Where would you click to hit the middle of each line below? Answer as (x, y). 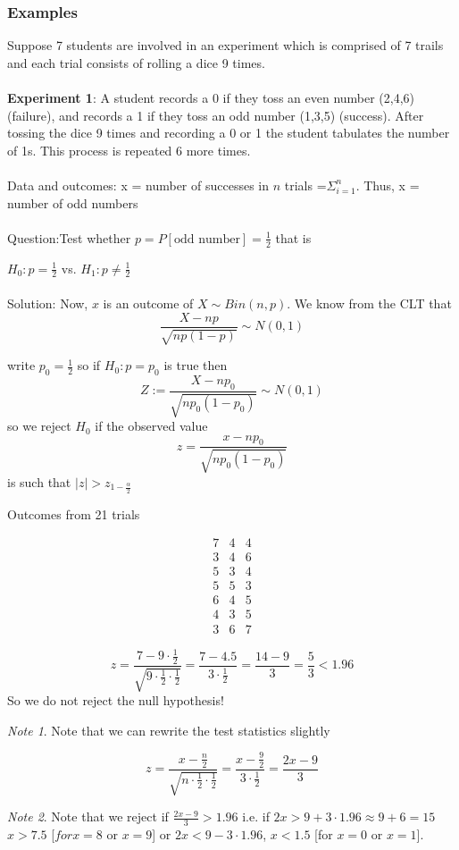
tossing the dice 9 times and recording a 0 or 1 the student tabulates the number (229, 133)
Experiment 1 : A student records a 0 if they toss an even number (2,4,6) (211, 97)
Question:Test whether (69, 237)
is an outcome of (148, 303)
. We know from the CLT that (369, 303)
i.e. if (256, 816)
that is (293, 237)
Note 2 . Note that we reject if (88, 816)
